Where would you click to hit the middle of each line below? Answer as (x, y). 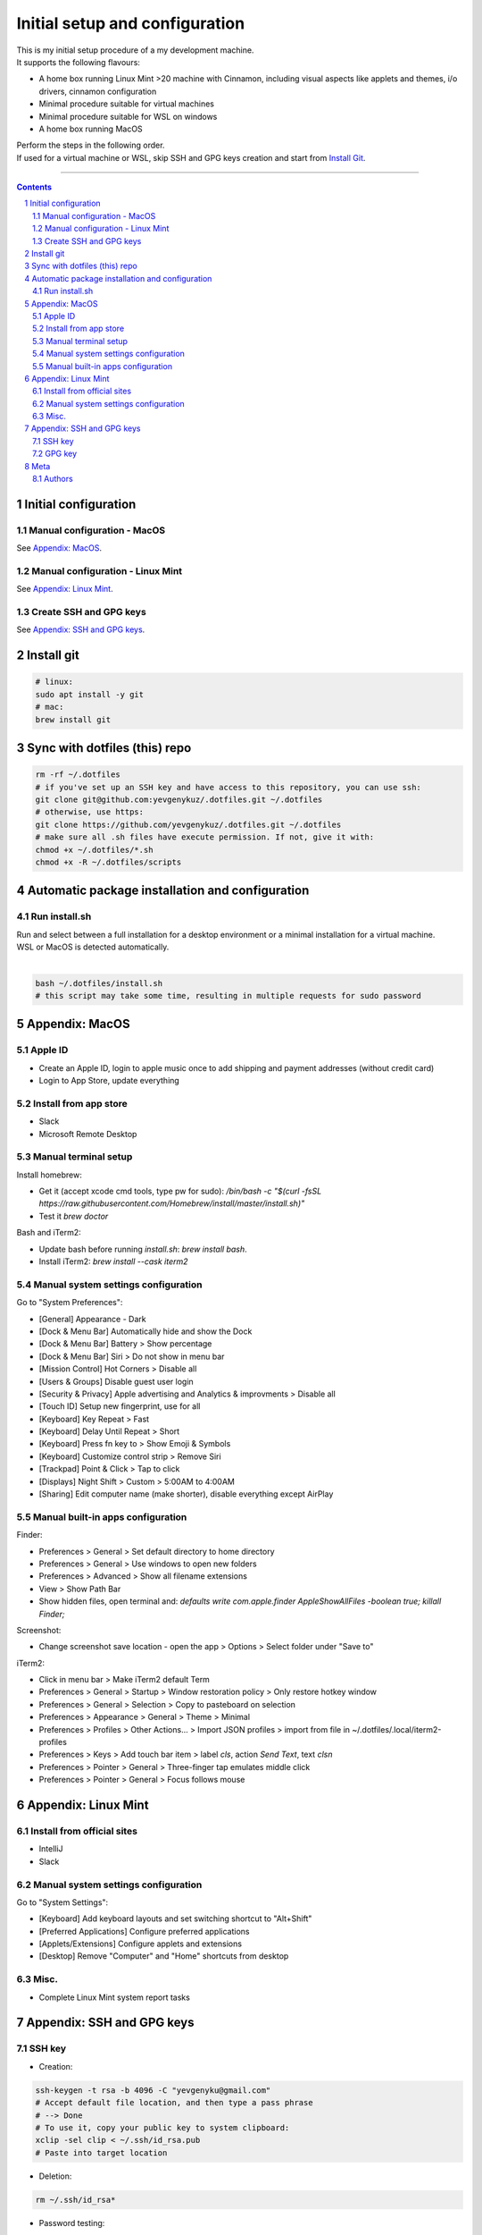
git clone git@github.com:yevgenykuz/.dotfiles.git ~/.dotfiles (179, 800)
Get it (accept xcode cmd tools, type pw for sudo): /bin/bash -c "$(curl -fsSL (180, 1191)
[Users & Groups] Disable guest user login (116, 1381)
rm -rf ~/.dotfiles (78, 775)
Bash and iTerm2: (49, 1233)
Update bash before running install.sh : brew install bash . (143, 1249)
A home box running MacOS (91, 129)
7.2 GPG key (55, 454)
